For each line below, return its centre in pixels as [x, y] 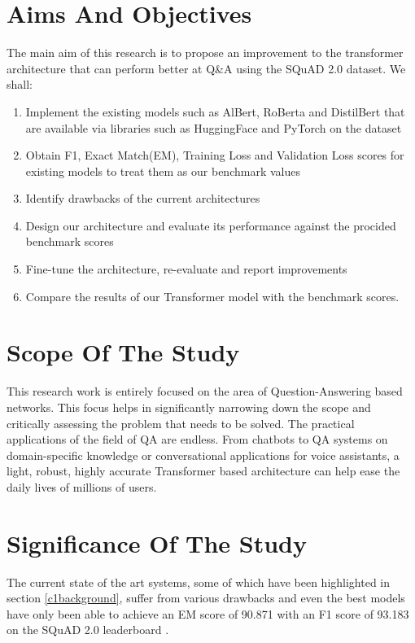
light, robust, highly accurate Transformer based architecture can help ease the [203, 471]
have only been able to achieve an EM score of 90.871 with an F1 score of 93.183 [208, 613]
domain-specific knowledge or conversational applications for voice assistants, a [203, 455]
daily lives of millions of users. [82, 486]
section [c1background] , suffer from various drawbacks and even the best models [206, 598]
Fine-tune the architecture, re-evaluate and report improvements [186, 269]
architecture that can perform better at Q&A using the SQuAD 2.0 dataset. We [206, 68]
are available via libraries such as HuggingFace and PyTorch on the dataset [214, 127]
